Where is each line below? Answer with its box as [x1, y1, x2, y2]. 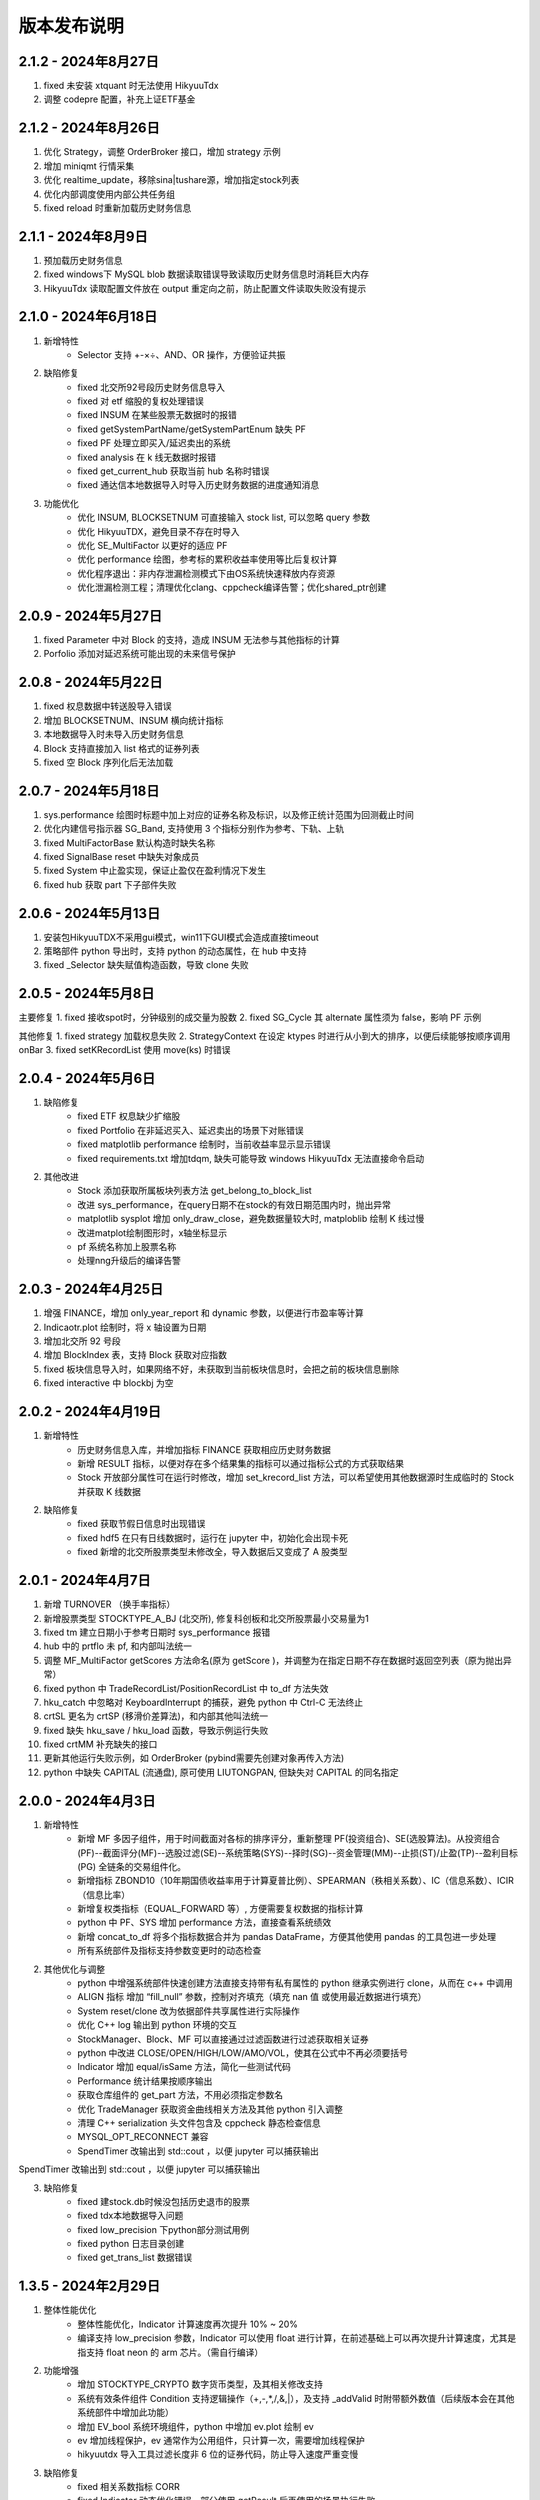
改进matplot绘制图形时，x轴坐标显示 [77, 1226, 228, 1239]
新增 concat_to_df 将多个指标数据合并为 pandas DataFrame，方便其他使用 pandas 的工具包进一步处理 [77, 1930, 497, 1942]
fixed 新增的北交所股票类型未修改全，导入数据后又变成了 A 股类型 [77, 1546, 349, 1558]
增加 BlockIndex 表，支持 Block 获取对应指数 [43, 1349, 228, 1361]
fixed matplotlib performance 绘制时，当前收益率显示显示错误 [77, 1138, 331, 1150]
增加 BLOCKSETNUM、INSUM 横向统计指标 [43, 714, 224, 726]
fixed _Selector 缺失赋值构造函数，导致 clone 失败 [43, 959, 249, 971]
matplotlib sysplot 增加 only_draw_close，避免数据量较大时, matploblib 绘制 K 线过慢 [77, 1213, 425, 1225]
